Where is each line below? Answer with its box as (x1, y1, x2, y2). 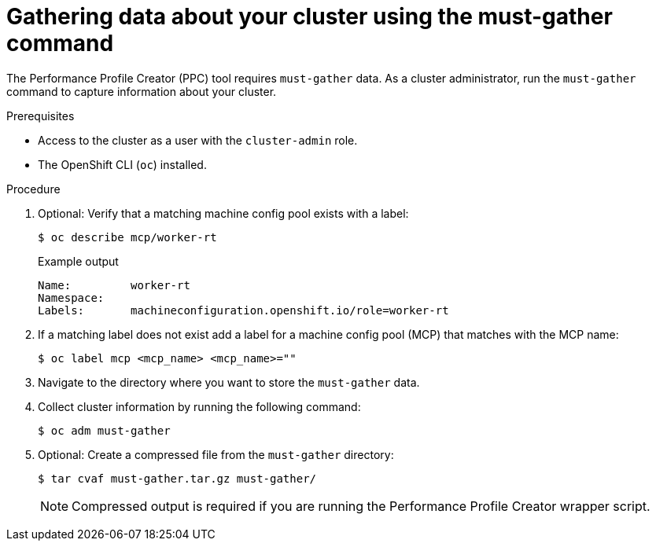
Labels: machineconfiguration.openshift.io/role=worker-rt (38, 303, 449, 317)
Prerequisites (6, 108, 75, 123)
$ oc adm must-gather (38, 424, 171, 437)
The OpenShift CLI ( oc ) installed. (38, 157, 207, 171)
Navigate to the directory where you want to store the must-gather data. (38, 375, 420, 389)
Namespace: (38, 291, 105, 304)
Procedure (6, 182, 61, 196)
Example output (38, 254, 119, 268)
